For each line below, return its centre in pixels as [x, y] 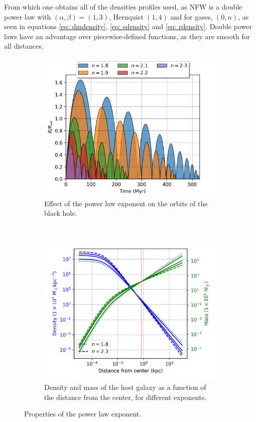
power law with [28, 16]
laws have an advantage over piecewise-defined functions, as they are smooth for [127, 36]
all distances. [24, 46]
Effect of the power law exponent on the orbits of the [126, 203]
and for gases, [191, 16]
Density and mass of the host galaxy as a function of [125, 387]
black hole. [61, 213]
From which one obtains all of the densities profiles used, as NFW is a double [123, 7]
